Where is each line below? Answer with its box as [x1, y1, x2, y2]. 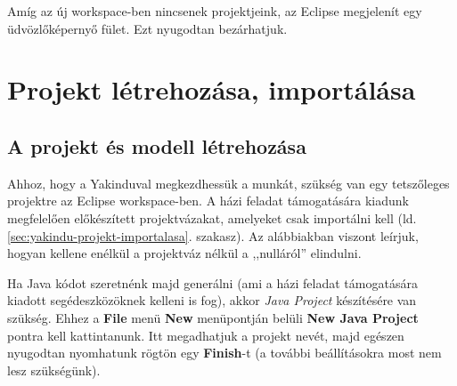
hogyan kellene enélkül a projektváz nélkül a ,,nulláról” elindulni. [7, 244, 362, 262]
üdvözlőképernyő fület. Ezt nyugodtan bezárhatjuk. [7, 19, 288, 37]
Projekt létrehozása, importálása [7, 71, 416, 108]
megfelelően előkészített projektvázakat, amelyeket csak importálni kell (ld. [7, 208, 417, 227]
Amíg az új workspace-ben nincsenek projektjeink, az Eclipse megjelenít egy [7, 2, 422, 20]
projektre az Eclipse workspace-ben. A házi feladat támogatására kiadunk [7, 191, 409, 210]
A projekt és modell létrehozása [7, 132, 306, 159]
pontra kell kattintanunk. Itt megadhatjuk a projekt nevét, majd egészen [7, 326, 404, 344]
